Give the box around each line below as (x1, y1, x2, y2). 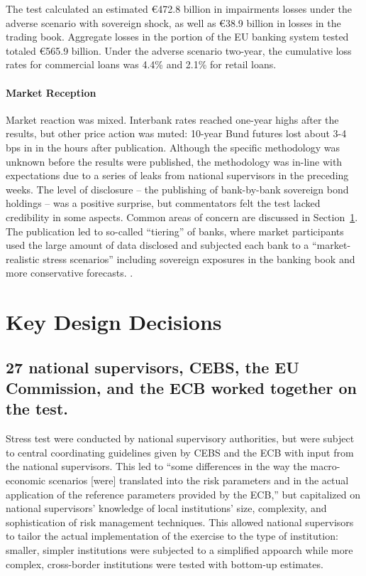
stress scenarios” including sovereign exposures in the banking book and (43, 251, 355, 266)
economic (6, 473, 45, 488)
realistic (6, 251, 40, 266)
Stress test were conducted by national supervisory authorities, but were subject (6, 431, 355, 446)
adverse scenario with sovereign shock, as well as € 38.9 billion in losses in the (6, 15, 341, 30)
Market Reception (6, 85, 96, 100)
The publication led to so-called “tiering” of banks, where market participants (6, 223, 344, 238)
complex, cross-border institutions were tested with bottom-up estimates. (6, 556, 323, 571)
